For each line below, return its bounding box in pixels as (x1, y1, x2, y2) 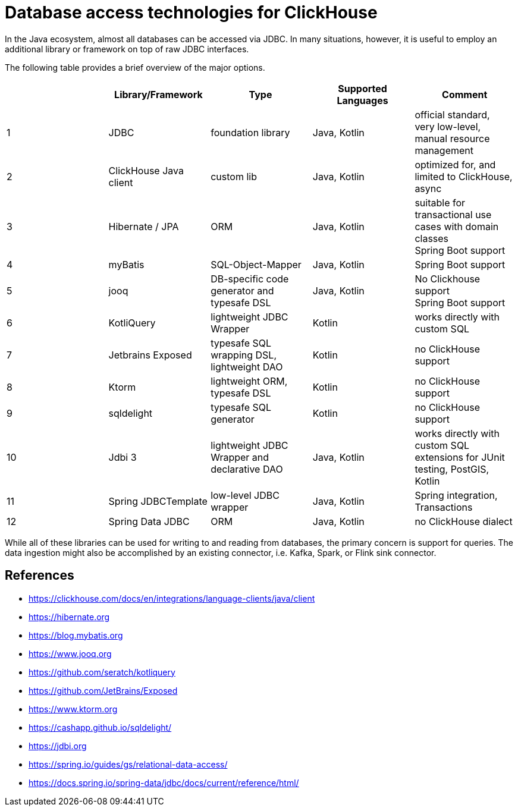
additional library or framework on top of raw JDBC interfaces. (5, 43, 249, 54)
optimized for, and (415, 158, 496, 171)
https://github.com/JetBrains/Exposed (29, 685, 178, 696)
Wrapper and (211, 451, 269, 463)
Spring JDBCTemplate (108, 495, 208, 507)
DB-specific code (211, 272, 289, 285)
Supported (338, 82, 387, 95)
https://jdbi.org (29, 740, 87, 751)
